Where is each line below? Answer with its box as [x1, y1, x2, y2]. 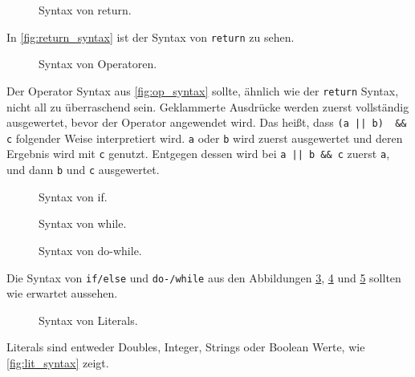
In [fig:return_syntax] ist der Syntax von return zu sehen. [6, 28, 295, 45]
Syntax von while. [39, 215, 127, 232]
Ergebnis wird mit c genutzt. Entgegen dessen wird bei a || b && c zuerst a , [6, 145, 390, 162]
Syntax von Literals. [39, 311, 138, 328]
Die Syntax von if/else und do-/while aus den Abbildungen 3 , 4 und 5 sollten [6, 269, 401, 286]
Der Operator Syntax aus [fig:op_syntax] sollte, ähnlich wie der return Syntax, [6, 82, 399, 99]
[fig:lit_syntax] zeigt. [6, 354, 109, 371]
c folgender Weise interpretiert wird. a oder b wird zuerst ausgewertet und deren [6, 129, 403, 146]
